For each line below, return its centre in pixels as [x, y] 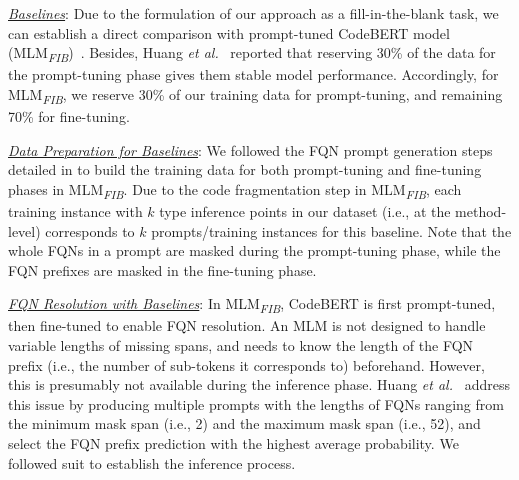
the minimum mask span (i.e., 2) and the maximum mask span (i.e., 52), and [244, 423]
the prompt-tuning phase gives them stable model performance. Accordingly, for [253, 74]
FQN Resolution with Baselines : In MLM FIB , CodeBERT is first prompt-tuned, [252, 305]
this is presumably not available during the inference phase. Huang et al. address [259, 384]
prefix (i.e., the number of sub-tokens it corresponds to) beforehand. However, [246, 364]
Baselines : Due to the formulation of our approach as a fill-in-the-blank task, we [253, 13]
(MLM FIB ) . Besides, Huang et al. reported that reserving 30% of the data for [252, 53]
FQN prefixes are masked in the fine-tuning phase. [162, 269]
